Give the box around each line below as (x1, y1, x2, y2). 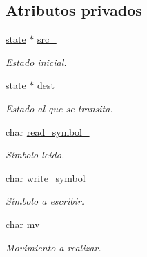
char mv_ (6, 216, 47, 231)
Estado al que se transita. (6, 101, 113, 115)
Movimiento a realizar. (6, 240, 101, 254)
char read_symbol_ (6, 124, 90, 138)
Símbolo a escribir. (6, 194, 85, 208)
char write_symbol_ (6, 170, 93, 185)
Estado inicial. (6, 54, 67, 69)
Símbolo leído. (6, 147, 65, 162)
